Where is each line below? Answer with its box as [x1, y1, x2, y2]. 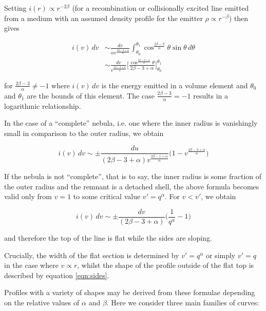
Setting [4, 3, 27, 13]
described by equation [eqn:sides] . [4, 269, 109, 280]
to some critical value [73, 191, 141, 202]
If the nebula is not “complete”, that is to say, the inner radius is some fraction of [4, 171, 262, 182]
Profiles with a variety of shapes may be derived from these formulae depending [4, 287, 255, 298]
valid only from [4, 191, 52, 202]
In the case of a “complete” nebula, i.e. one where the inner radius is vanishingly [4, 118, 258, 128]
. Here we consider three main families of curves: [106, 297, 259, 307]
